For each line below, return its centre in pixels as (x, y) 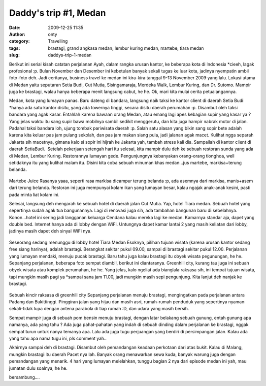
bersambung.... (25, 377)
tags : (15, 48)
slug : (14, 55)
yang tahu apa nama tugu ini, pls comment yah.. (58, 338)
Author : (17, 34)
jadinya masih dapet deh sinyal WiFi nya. (50, 231)
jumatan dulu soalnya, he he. (38, 368)
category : (19, 41)
